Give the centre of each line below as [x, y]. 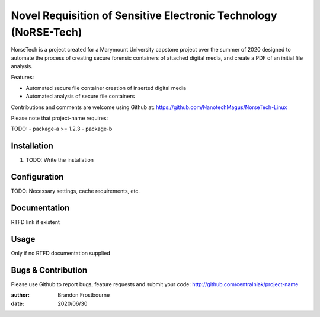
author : [20, 295]
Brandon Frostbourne [84, 295]
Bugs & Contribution [49, 270]
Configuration [37, 177]
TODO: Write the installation [60, 160]
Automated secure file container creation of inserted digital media [106, 88]
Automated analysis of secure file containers [80, 96]
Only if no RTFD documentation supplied [61, 253]
